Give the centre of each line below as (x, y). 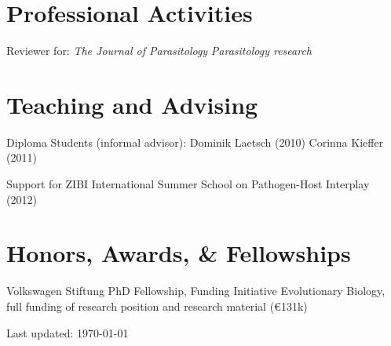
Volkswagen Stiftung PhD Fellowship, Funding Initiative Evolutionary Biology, (196, 291)
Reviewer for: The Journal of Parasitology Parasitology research (159, 51)
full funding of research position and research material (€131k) (157, 306)
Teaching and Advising (132, 104)
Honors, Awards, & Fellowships (179, 253)
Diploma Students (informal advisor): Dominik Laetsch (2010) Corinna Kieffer (195, 142)
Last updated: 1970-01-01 (68, 332)
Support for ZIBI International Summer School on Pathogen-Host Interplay (188, 184)
